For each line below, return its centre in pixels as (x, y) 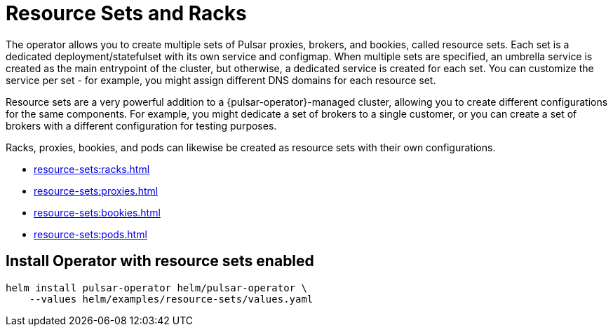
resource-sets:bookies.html (97, 212)
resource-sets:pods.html (90, 234)
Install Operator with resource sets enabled (160, 261)
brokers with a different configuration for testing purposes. (141, 125)
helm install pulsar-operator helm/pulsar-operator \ (156, 288)
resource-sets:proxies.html (96, 191)
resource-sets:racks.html (92, 169)
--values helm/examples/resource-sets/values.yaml (171, 299)
